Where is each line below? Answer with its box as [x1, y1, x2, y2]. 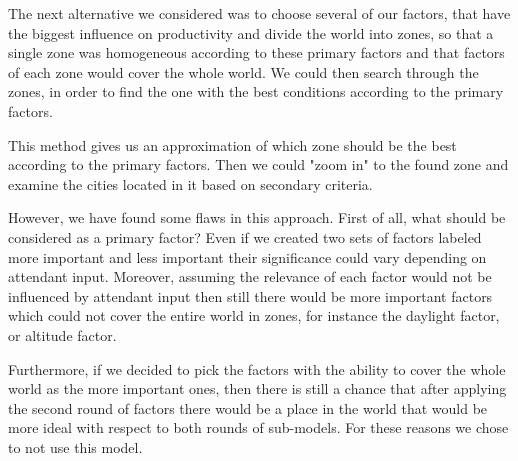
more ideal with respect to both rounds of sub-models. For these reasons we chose [8, 417, 509, 438]
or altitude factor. [8, 324, 117, 345]
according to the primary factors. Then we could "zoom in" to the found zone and [8, 154, 509, 175]
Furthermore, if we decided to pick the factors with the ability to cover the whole [8, 358, 506, 379]
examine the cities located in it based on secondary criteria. [8, 173, 373, 194]
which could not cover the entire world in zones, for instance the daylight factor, [8, 305, 500, 326]
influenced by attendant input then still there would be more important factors [8, 285, 493, 306]
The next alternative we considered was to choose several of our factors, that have [8, 3, 511, 23]
